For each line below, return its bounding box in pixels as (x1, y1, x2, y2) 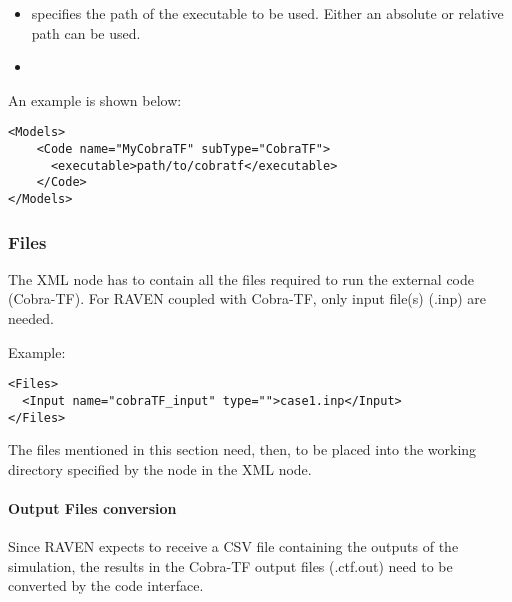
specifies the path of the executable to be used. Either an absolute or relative (31, 3, 504, 23)
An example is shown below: (8, 89, 182, 110)
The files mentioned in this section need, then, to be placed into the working (8, 439, 477, 460)
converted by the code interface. (8, 575, 204, 596)
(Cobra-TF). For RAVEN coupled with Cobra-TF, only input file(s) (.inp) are (8, 288, 487, 309)
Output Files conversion (8, 498, 177, 518)
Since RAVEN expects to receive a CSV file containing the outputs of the (8, 536, 459, 557)
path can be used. (31, 22, 141, 43)
